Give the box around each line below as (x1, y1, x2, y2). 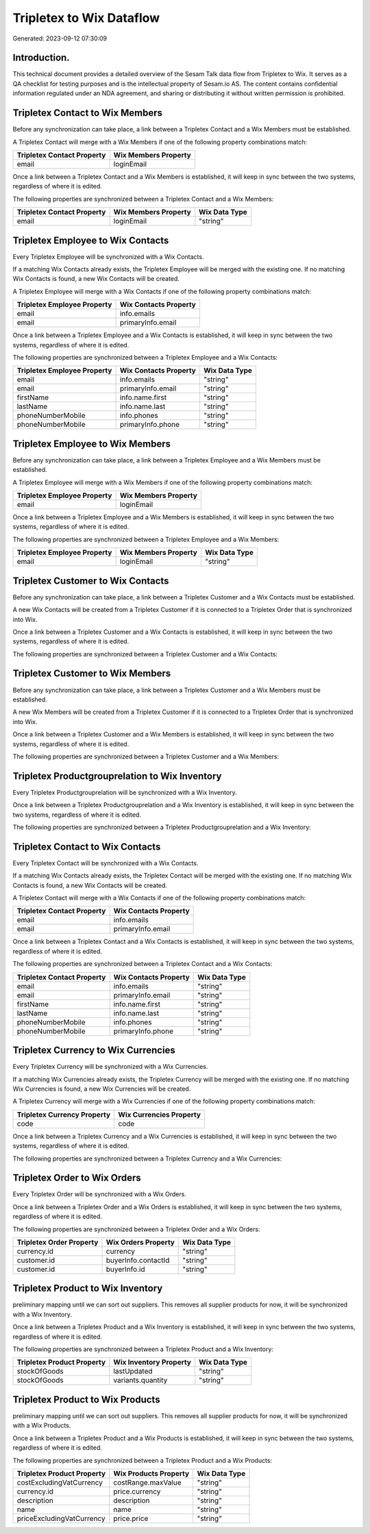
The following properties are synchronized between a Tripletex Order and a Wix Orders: (12, 1225, 260, 1233)
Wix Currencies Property (118, 1110, 201, 1119)
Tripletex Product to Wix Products (12, 1394, 160, 1405)
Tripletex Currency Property (16, 1110, 111, 1119)
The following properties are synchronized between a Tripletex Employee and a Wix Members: (12, 535, 280, 543)
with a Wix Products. (12, 1422, 71, 1430)
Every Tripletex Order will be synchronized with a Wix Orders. (12, 1190, 186, 1198)
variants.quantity (113, 1376, 168, 1385)
